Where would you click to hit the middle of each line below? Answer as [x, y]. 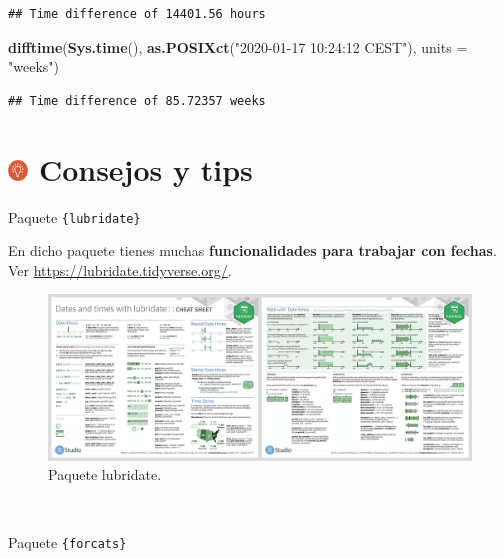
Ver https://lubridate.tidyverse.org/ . [120, 269]
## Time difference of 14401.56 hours [137, 14]
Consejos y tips [145, 168]
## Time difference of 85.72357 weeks [137, 100]
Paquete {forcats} [67, 541]
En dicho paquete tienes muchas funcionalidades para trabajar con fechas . [252, 250]
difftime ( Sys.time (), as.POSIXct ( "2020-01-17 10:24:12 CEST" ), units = [238, 46]
